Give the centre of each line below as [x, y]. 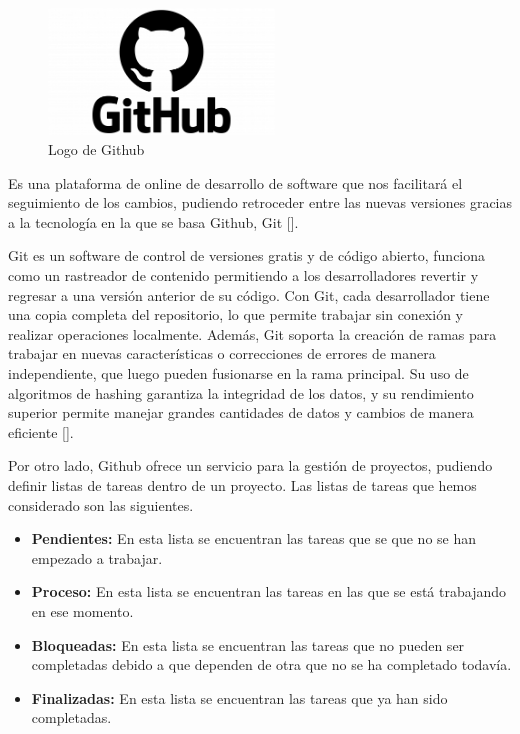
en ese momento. [82, 610]
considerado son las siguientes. [101, 504]
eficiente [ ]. [41, 431]
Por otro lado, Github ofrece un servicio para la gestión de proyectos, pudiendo [250, 465]
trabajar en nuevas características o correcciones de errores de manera [222, 353]
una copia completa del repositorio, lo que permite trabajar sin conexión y [235, 314]
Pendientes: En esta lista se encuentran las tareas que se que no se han [254, 538]
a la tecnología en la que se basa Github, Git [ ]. [153, 221]
